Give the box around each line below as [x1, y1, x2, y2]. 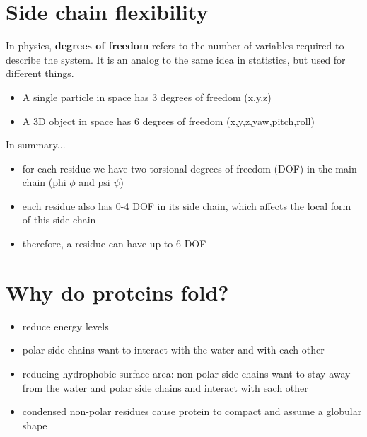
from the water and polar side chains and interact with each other [22, 380, 308, 395]
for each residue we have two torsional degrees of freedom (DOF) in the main [22, 161, 357, 175]
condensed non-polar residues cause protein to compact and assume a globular [22, 404, 362, 419]
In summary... [6, 137, 66, 152]
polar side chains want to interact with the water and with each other [22, 342, 325, 357]
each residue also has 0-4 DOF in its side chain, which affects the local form [22, 198, 351, 213]
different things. [6, 66, 74, 81]
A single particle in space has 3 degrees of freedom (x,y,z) [22, 89, 272, 104]
